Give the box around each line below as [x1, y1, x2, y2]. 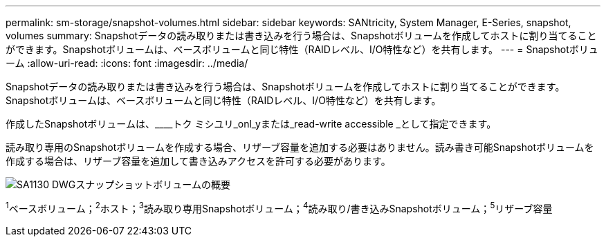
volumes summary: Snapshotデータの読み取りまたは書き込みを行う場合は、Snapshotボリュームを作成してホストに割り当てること [6, 30, 597, 41]
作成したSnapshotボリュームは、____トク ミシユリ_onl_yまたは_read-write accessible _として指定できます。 [6, 118, 497, 130]
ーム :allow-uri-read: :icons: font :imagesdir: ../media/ [6, 57, 248, 69]
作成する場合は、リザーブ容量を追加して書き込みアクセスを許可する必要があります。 [6, 155, 391, 167]
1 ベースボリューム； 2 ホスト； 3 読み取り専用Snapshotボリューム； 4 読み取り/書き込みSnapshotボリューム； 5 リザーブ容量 [6, 201, 553, 214]
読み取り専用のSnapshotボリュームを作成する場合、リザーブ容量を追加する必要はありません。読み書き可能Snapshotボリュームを [6, 141, 594, 153]
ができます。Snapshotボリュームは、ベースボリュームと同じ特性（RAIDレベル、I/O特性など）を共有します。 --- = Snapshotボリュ [6, 43, 598, 55]
